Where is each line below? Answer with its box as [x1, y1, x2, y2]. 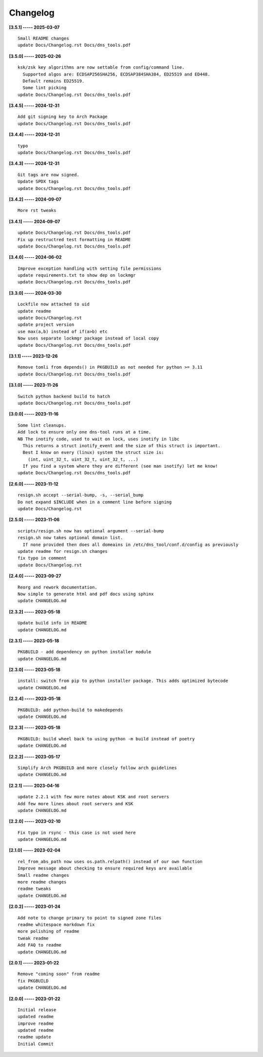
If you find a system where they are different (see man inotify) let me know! [22, 463, 218, 469]
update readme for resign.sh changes [18, 548, 108, 554]
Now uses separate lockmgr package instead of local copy [18, 336, 159, 341]
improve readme [18, 1020, 54, 1026]
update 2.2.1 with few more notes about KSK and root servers [18, 794, 169, 800]
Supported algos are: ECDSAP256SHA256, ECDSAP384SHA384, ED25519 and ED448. [22, 71, 210, 77]
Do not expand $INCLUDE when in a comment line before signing [18, 499, 172, 505]
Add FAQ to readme [18, 943, 62, 948]
